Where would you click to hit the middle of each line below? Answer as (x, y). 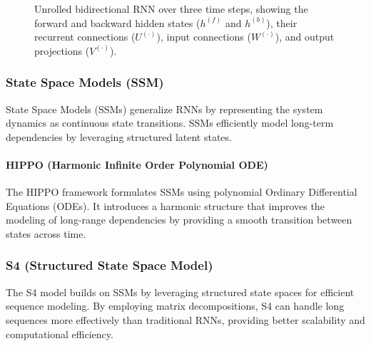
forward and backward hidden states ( (117, 22)
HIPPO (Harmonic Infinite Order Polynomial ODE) (137, 164)
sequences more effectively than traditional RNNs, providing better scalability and (185, 319)
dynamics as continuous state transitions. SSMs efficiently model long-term (170, 123)
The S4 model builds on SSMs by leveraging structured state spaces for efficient (180, 292)
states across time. (46, 233)
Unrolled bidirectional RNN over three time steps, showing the (171, 9)
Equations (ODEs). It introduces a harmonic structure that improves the (165, 205)
